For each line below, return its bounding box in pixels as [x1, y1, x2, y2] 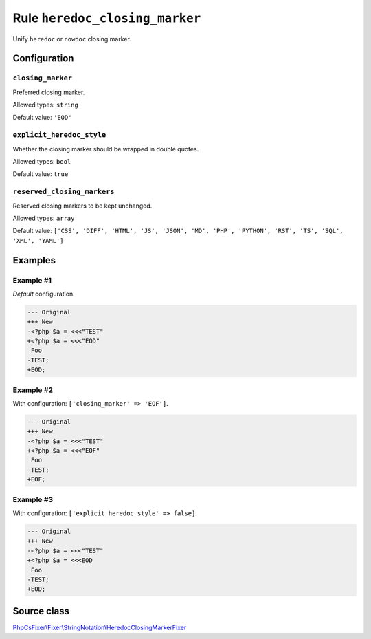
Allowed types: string [12, 100, 78, 109]
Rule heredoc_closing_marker [12, 10, 201, 25]
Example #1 [12, 275, 52, 285]
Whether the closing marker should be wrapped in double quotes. [12, 144, 199, 153]
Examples [12, 254, 56, 266]
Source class [12, 605, 70, 617]
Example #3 [12, 495, 54, 504]
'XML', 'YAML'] [12, 237, 65, 244]
